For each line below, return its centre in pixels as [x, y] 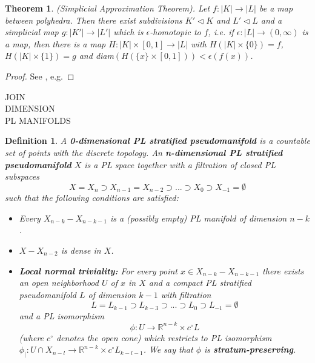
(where [31, 337]
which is [128, 32]
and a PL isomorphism [61, 315]
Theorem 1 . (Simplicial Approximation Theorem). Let [108, 8]
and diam [96, 56]
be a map [276, 8]
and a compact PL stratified [200, 283]
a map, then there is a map [55, 43]
